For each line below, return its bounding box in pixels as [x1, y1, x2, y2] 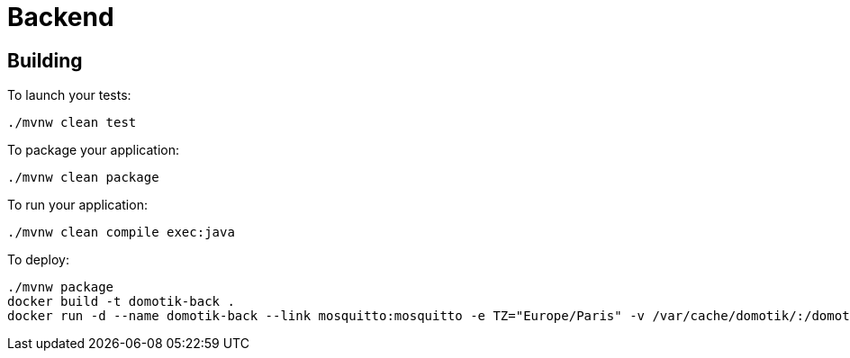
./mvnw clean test [7, 115, 137, 130]
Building [7, 49, 83, 72]
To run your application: [7, 197, 148, 213]
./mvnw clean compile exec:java [7, 225, 235, 240]
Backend [7, 2, 114, 32]
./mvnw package [7, 280, 114, 295]
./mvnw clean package [7, 170, 159, 185]
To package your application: [7, 142, 180, 158]
